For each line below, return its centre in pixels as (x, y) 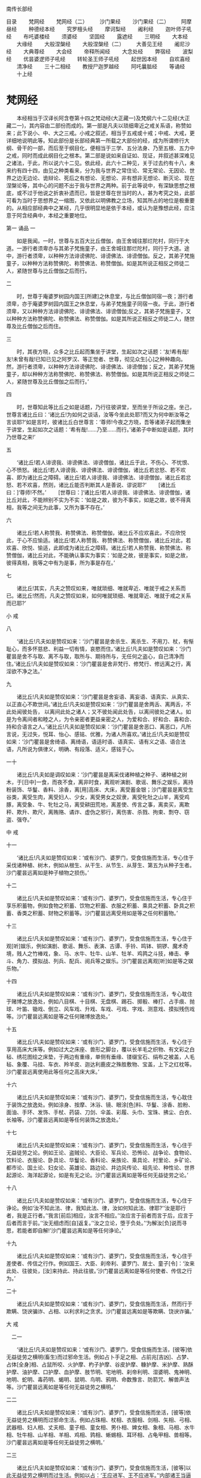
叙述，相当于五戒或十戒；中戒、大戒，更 (145, 133)
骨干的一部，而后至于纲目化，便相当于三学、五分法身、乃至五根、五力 (103, 148)
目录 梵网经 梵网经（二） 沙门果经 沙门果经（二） (88, 22)
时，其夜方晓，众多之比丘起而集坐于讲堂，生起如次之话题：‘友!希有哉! (103, 352)
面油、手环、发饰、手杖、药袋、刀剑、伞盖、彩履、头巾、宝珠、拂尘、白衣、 (100, 1112)
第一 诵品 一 (21, 228)
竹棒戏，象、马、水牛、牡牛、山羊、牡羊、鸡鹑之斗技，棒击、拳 (111, 953)
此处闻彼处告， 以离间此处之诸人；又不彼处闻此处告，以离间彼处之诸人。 (96, 711)
